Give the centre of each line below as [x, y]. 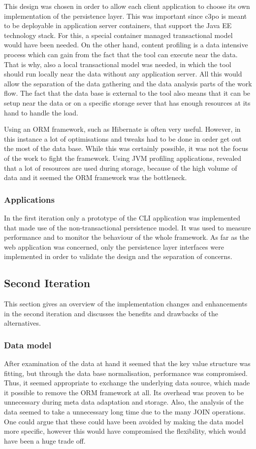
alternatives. [22, 323]
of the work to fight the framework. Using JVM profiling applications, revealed [123, 158]
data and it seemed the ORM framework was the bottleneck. [96, 177]
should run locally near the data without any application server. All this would [123, 74]
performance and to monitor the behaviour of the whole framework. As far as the [127, 237]
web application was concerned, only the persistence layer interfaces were [114, 246]
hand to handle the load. [41, 112]
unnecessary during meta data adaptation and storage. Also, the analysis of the [124, 402]
